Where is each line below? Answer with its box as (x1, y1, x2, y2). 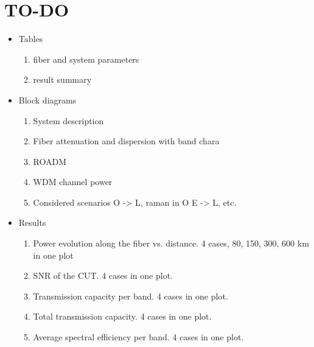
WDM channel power (33, 175, 113, 188)
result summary (33, 73, 92, 86)
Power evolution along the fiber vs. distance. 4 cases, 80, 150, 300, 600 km (33, 237, 309, 250)
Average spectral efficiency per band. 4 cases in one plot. (33, 331, 244, 343)
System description (33, 114, 104, 127)
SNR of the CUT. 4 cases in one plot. (33, 269, 173, 282)
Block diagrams (18, 93, 77, 106)
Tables (18, 32, 43, 45)
